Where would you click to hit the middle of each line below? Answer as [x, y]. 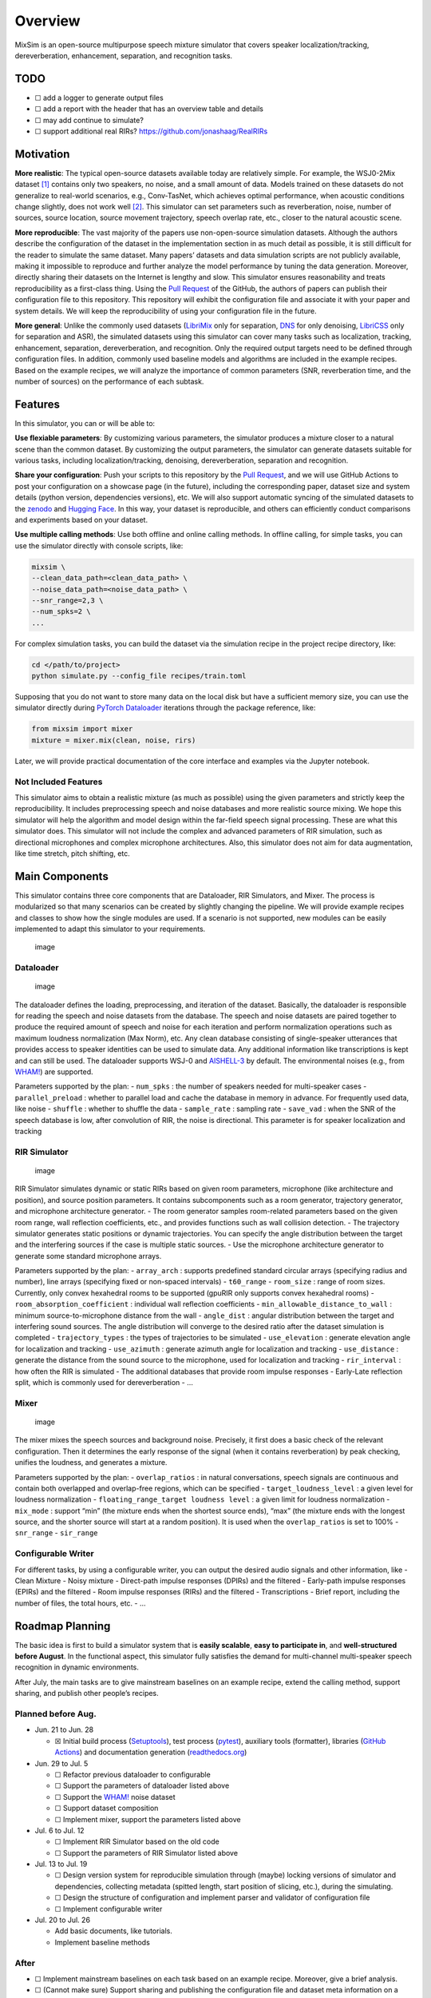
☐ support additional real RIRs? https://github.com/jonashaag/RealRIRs [151, 131]
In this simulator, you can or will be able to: [85, 423]
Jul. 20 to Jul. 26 [63, 1920]
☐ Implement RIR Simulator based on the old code [137, 1841]
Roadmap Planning [63, 1626]
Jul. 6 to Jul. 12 [59, 1830]
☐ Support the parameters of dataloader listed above [142, 1785]
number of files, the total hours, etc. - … [81, 1603]
